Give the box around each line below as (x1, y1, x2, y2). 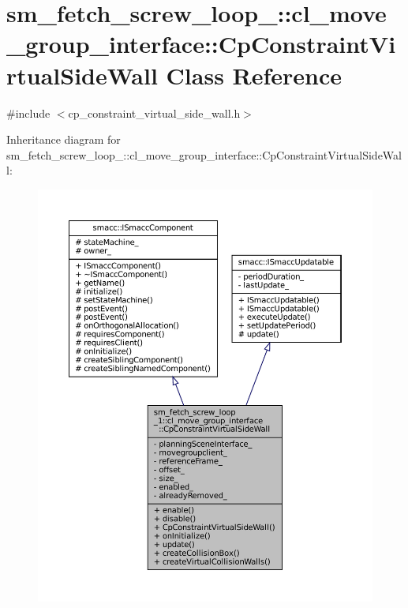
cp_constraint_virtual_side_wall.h (68, 104, 241, 121)
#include (6, 104, 51, 121)
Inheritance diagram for (6, 131, 121, 148)
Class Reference (166, 58, 342, 91)
